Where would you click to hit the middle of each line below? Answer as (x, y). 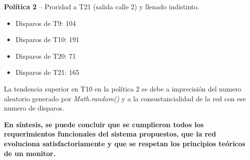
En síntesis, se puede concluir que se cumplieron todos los (104, 124)
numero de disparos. (34, 108)
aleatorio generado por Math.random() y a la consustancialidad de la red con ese (125, 98)
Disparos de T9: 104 (46, 23)
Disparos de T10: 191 (47, 39)
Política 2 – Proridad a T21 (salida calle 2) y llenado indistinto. (102, 6)
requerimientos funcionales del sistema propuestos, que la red (110, 134)
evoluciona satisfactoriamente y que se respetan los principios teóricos (125, 143)
